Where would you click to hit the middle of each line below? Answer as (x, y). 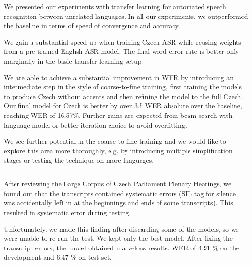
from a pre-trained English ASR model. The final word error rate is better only (122, 51)
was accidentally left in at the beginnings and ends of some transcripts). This (118, 203)
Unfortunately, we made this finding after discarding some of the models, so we (121, 228)
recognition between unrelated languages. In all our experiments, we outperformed (126, 16)
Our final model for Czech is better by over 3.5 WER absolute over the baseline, (123, 106)
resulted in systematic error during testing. (68, 212)
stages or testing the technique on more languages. (79, 160)
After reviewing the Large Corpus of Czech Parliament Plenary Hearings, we (118, 184)
